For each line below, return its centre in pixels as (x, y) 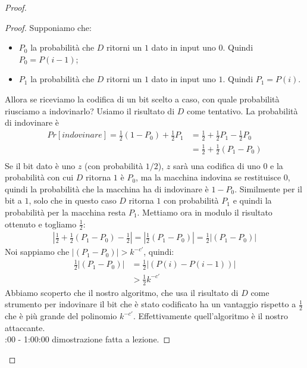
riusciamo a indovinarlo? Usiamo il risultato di (90, 110)
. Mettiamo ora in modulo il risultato (205, 212)
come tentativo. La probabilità (242, 110)
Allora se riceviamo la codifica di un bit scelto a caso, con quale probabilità (142, 99)
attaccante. (25, 327)
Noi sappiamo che (37, 252)
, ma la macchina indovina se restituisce (209, 177)
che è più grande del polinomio (61, 316)
